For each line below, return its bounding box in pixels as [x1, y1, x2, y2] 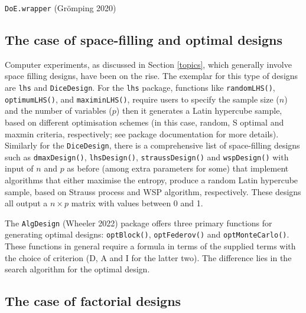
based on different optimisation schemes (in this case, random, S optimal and [5, 116, 284, 128]
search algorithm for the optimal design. [5, 263, 150, 275]
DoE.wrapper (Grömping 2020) [5, 2, 116, 14]
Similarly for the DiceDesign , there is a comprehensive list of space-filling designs [5, 139, 300, 151]
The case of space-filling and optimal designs [5, 31, 283, 49]
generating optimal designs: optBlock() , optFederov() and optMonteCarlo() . [5, 228, 289, 240]
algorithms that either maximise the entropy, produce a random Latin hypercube [5, 174, 298, 186]
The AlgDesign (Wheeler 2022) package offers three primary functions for [5, 216, 272, 229]
